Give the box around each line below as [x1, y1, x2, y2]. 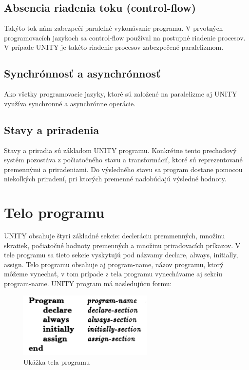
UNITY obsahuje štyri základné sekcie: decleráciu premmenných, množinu [4, 231, 225, 241]
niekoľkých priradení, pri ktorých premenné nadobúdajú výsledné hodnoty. [4, 174, 227, 184]
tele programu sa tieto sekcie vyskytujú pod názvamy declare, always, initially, [4, 250, 238, 260]
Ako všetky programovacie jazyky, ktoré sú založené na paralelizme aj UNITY [4, 89, 237, 99]
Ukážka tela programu [23, 357, 90, 367]
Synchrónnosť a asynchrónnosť [4, 66, 161, 81]
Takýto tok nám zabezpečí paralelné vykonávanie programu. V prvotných [4, 23, 223, 33]
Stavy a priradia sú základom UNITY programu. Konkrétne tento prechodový [4, 145, 237, 155]
